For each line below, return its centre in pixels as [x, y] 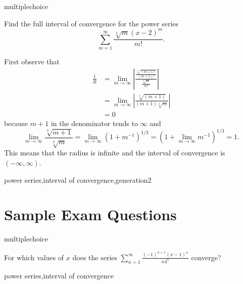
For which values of [34, 257]
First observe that [32, 62]
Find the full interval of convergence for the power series [91, 23]
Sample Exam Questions [90, 214]
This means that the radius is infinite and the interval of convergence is [115, 153]
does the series [95, 257]
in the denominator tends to [94, 123]
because [16, 123]
